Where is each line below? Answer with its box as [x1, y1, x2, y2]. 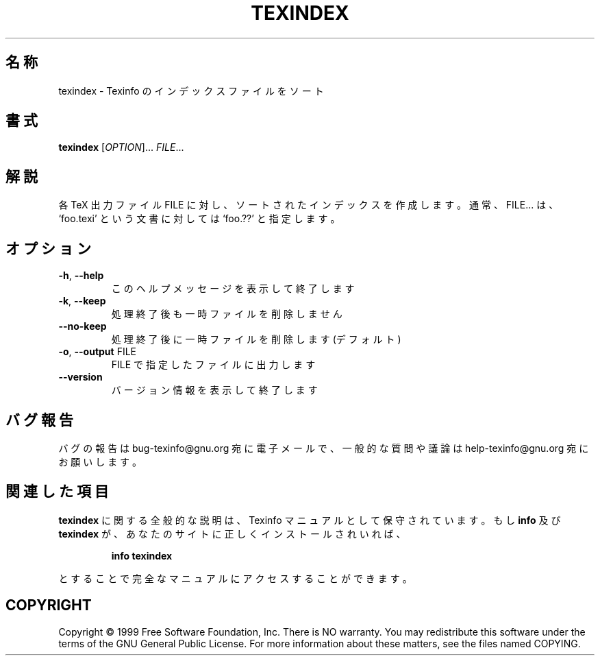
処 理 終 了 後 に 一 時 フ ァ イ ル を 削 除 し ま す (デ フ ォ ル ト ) [111, 333, 401, 346]
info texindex [111, 549, 173, 562]
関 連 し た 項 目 [5, 483, 109, 501]
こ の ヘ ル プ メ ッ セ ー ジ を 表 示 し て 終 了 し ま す [111, 283, 355, 295]
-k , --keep [58, 295, 106, 307]
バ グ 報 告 [5, 411, 73, 429]
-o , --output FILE [58, 346, 137, 358]
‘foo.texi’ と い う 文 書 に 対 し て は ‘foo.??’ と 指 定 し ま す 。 [58, 213, 340, 225]
